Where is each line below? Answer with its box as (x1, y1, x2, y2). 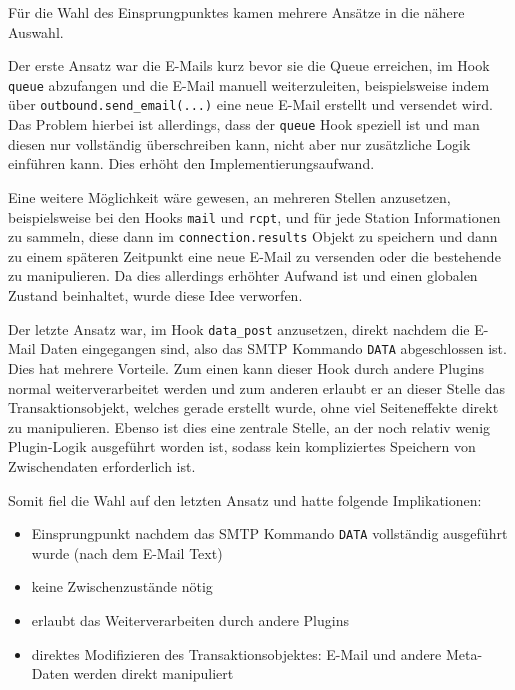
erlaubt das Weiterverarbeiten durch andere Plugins (31, 609, 349, 630)
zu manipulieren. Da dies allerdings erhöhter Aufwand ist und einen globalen (8, 265, 478, 286)
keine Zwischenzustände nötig (31, 576, 213, 597)
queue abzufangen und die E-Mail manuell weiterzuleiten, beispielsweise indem (8, 74, 490, 95)
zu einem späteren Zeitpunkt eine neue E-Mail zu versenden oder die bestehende (8, 245, 501, 266)
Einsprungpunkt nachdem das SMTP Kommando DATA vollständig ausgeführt (31, 523, 508, 544)
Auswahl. (8, 21, 64, 42)
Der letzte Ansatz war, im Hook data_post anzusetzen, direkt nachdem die (8, 318, 470, 339)
